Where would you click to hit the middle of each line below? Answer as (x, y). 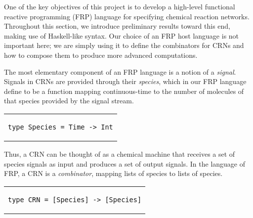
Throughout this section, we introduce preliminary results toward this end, (117, 26)
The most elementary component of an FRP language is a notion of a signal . (120, 71)
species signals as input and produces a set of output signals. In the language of (125, 163)
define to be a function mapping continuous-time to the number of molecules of (124, 91)
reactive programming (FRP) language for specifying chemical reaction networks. (127, 16)
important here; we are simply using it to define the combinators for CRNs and (124, 45)
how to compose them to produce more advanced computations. (101, 55)
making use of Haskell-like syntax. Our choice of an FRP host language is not (122, 35)
